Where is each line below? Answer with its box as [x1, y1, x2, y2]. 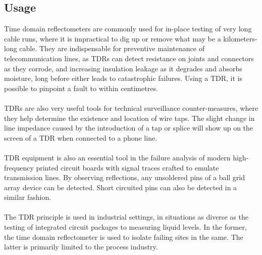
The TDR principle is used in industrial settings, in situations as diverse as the [4, 211, 248, 222]
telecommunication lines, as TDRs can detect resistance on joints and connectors [4, 53, 254, 63]
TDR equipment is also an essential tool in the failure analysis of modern [4, 152, 231, 162]
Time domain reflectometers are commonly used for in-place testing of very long [4, 23, 252, 34]
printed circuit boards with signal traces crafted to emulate [36, 162, 219, 173]
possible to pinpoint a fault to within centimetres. [4, 82, 158, 93]
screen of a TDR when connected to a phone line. [4, 132, 158, 143]
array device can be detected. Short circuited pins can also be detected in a [4, 182, 237, 192]
